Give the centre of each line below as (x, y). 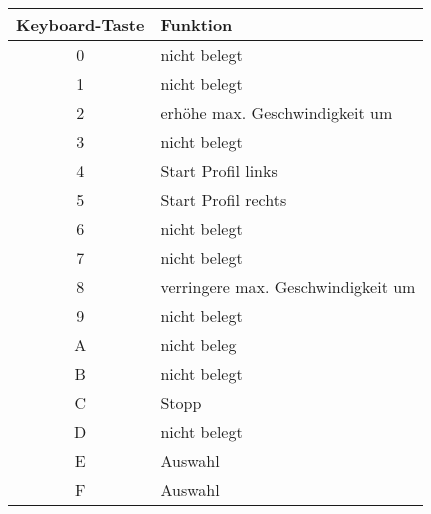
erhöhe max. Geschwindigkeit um (276, 112)
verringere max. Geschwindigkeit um (288, 286)
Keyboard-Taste (80, 24)
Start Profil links (219, 170)
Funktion (196, 24)
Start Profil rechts (223, 199)
